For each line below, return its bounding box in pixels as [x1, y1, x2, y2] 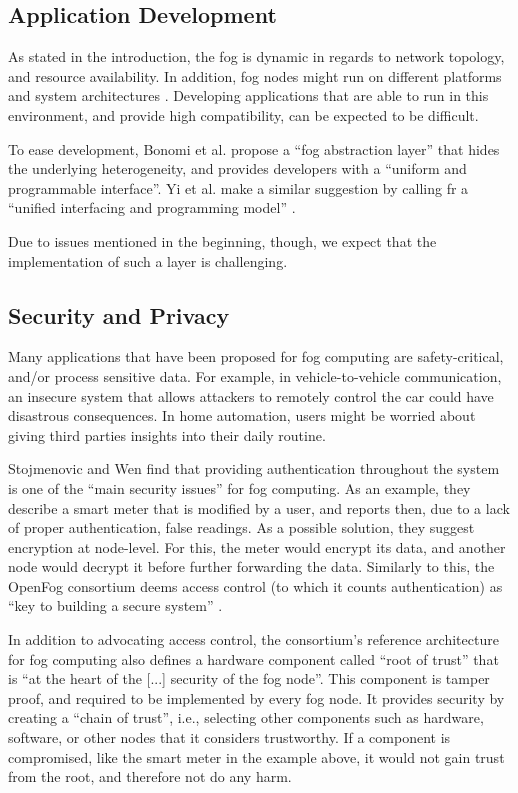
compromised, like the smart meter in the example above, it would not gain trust [8, 746, 505, 767]
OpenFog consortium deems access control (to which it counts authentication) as [8, 575, 503, 596]
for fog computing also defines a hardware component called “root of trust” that [8, 648, 499, 669]
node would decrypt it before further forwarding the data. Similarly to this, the [8, 556, 495, 577]
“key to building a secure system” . [8, 595, 223, 616]
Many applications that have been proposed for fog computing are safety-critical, [8, 346, 504, 367]
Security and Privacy [8, 299, 230, 330]
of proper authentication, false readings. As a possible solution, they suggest [8, 517, 475, 538]
